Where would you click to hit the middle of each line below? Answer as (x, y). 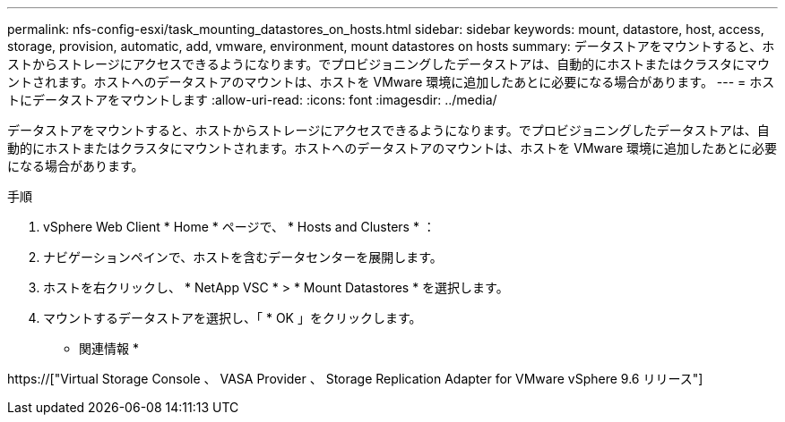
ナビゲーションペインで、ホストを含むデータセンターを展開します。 (243, 257)
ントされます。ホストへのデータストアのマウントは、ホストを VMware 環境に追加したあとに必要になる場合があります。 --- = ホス (391, 82)
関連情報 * (109, 348)
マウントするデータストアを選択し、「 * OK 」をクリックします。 (233, 318)
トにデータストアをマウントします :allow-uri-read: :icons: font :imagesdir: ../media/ (252, 100)
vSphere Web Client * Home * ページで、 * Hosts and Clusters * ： (239, 227)
